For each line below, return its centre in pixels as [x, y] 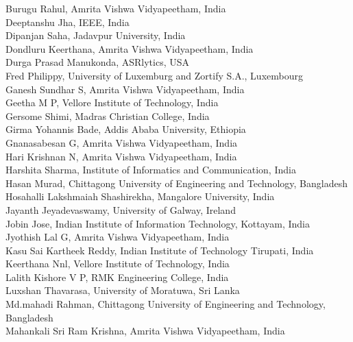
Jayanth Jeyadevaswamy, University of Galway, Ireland [121, 209]
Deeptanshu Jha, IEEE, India [68, 22]
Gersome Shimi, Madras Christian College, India [108, 115]
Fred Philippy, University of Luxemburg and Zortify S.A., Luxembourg [154, 75]
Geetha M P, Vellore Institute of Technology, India [112, 102]
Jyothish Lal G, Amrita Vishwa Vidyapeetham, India [118, 237]
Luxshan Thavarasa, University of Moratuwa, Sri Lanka [123, 290]
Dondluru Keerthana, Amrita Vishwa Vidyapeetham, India [130, 48]
